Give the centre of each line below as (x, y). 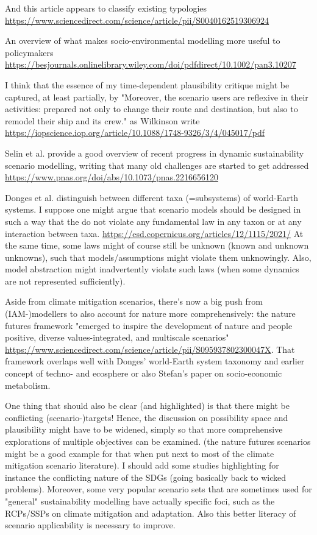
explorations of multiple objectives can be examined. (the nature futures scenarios (158, 441)
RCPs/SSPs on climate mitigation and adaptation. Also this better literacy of (151, 513)
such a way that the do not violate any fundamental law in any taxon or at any (153, 221)
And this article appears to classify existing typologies (106, 8)
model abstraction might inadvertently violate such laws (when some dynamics (152, 269)
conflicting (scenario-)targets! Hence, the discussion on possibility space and (147, 417)
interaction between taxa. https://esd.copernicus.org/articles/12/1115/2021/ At (154, 233)
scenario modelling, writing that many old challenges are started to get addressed (157, 165)
